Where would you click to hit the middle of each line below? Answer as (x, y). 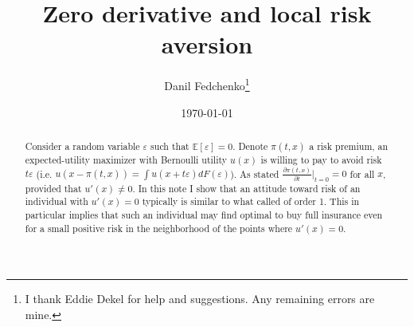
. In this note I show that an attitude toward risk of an (246, 188)
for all (362, 173)
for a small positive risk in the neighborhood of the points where (159, 228)
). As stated (255, 173)
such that (170, 146)
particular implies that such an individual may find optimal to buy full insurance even (204, 215)
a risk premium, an (349, 146)
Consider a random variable (82, 146)
